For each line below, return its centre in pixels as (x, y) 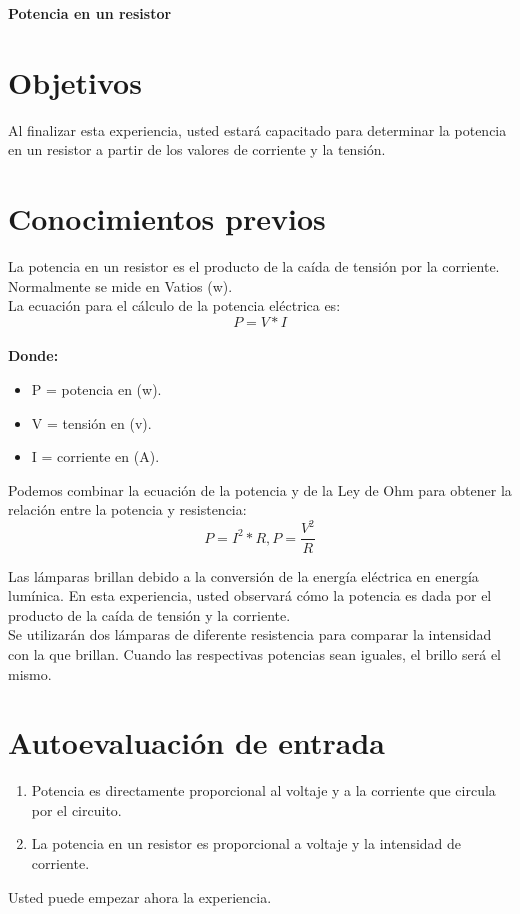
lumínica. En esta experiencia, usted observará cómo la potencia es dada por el (250, 595)
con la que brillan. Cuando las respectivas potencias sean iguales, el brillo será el (255, 653)
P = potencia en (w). (96, 389)
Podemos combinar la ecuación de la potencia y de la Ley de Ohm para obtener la (260, 489)
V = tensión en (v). (91, 422)
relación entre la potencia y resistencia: (127, 509)
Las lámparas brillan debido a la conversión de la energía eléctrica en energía (243, 575)
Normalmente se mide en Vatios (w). (120, 285)
